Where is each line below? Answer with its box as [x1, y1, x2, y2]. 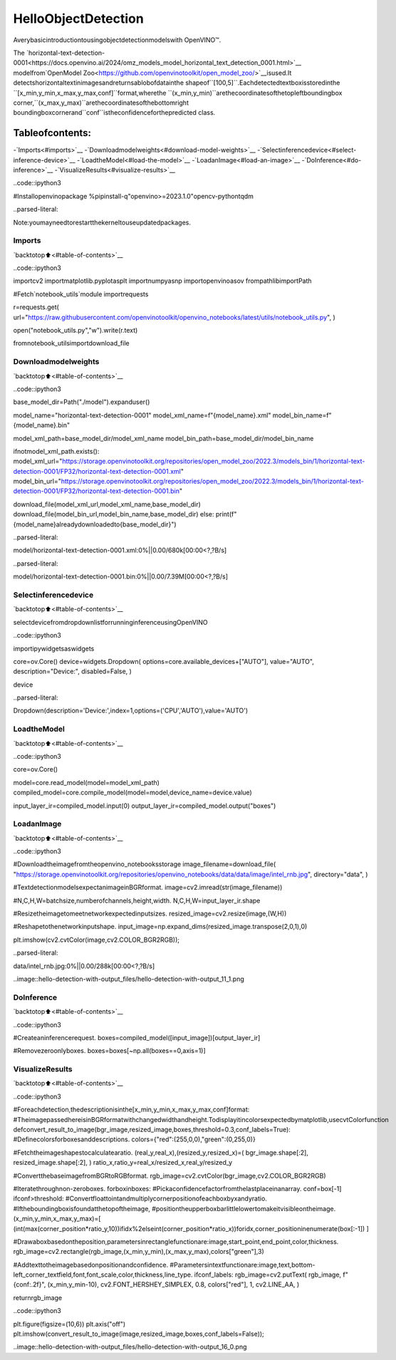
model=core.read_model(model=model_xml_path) [13, 778, 160, 787]
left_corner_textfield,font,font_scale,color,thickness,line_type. [13, 1270, 193, 1279]
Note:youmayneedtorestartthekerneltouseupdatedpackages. [13, 218, 192, 227]
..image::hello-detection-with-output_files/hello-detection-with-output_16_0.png [13, 1343, 247, 1351]
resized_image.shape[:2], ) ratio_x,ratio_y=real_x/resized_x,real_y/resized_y [13, 1158, 233, 1167]
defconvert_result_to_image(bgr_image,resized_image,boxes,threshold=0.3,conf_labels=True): [13, 1126, 291, 1133]
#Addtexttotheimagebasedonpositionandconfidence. [13, 1260, 169, 1269]
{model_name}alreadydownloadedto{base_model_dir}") [13, 520, 177, 529]
